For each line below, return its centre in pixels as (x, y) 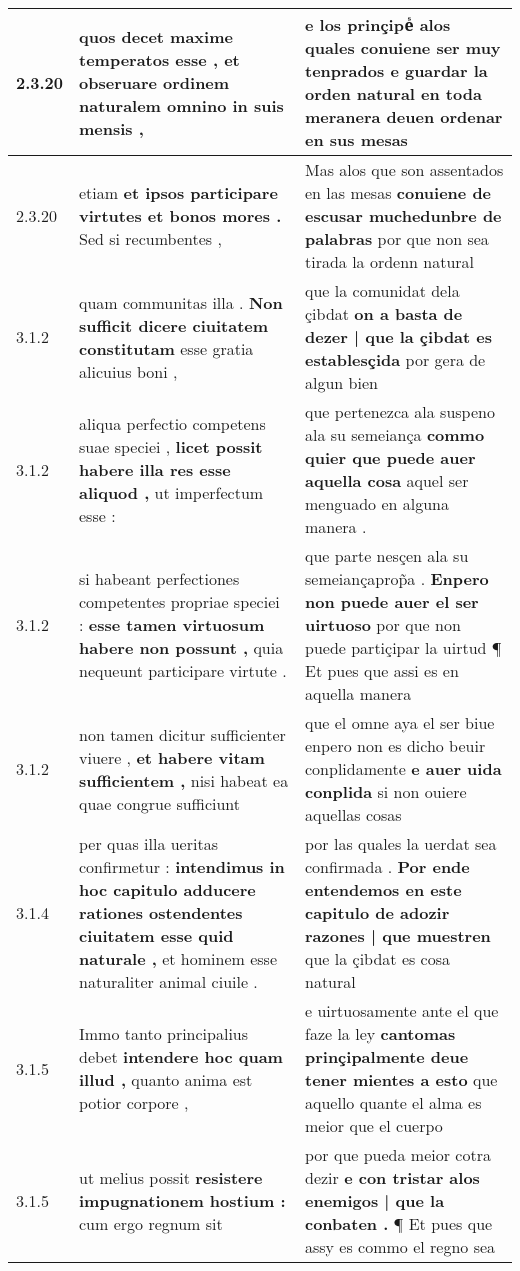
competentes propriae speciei (179, 601)
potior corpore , (134, 1102)
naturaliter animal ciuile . (168, 981)
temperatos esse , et (159, 59)
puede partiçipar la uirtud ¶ (403, 647)
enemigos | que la (374, 1200)
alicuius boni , (128, 371)
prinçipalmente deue (386, 1056)
